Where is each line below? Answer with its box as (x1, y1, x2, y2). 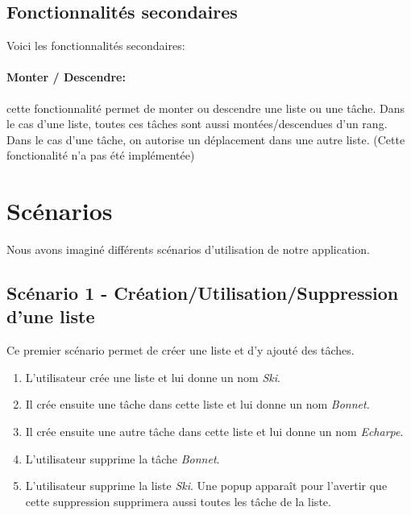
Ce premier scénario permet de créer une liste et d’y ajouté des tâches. (6, 342, 355, 359)
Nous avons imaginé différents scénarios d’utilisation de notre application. (6, 241, 370, 258)
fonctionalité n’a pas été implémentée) (6, 147, 195, 164)
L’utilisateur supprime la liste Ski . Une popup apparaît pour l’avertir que (25, 477, 388, 494)
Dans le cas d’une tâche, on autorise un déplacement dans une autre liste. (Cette (6, 131, 405, 147)
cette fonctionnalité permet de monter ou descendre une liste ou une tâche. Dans (6, 99, 405, 116)
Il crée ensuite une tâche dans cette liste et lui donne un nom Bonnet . (25, 396, 370, 413)
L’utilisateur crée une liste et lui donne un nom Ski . (25, 368, 280, 385)
